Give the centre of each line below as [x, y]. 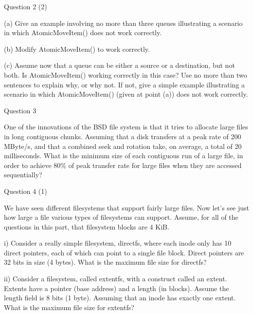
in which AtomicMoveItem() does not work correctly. [83, 32]
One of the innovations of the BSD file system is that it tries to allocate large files [126, 127]
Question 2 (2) [26, 6]
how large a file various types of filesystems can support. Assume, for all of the [121, 217]
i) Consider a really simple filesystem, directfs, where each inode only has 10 [118, 243]
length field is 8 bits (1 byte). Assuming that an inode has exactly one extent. [120, 298]
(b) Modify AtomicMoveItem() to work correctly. [77, 49]
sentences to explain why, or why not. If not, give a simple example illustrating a [125, 84]
